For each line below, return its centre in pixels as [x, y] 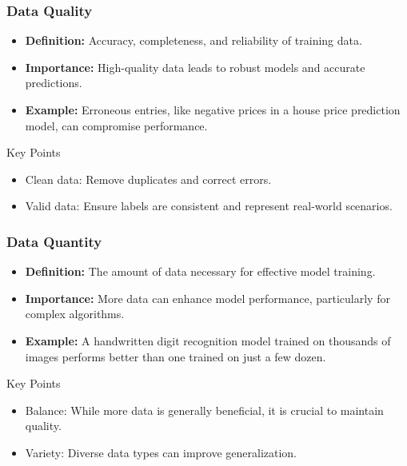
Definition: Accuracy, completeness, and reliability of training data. [194, 40]
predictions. [54, 83]
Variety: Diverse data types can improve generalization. [161, 452]
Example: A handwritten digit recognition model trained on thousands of [208, 340]
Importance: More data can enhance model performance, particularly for [207, 298]
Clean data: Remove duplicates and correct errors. [148, 179]
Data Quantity [54, 241]
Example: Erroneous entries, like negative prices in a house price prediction [213, 110]
